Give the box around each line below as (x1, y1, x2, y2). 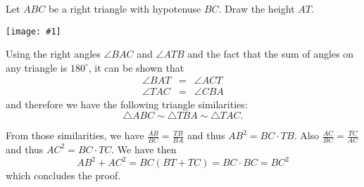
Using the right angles (6, 46, 101, 61)
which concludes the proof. (6, 168, 121, 183)
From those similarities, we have (6, 128, 144, 143)
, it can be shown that (88, 60, 184, 75)
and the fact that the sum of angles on (187, 46, 354, 61)
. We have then (111, 141, 177, 156)
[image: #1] (6, 26, 61, 37)
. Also (294, 128, 320, 143)
